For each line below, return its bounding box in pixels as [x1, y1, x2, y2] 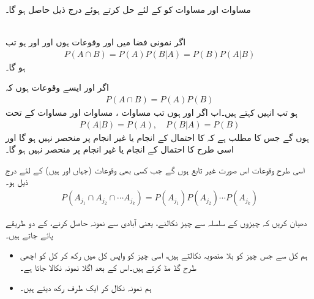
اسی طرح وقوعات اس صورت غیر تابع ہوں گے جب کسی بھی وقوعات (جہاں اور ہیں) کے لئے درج [6, 163, 305, 176]
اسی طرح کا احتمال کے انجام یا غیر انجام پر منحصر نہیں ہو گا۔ [6, 143, 234, 156]
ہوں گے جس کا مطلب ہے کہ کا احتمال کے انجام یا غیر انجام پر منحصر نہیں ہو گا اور [6, 131, 309, 143]
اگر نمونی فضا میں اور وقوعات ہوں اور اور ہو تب [6, 36, 186, 48]
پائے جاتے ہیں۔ [6, 228, 53, 241]
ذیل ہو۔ [6, 175, 29, 188]
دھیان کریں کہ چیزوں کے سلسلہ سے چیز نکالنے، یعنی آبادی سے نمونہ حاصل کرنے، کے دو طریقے [6, 216, 307, 229]
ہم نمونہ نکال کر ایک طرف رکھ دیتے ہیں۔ [20, 281, 152, 294]
